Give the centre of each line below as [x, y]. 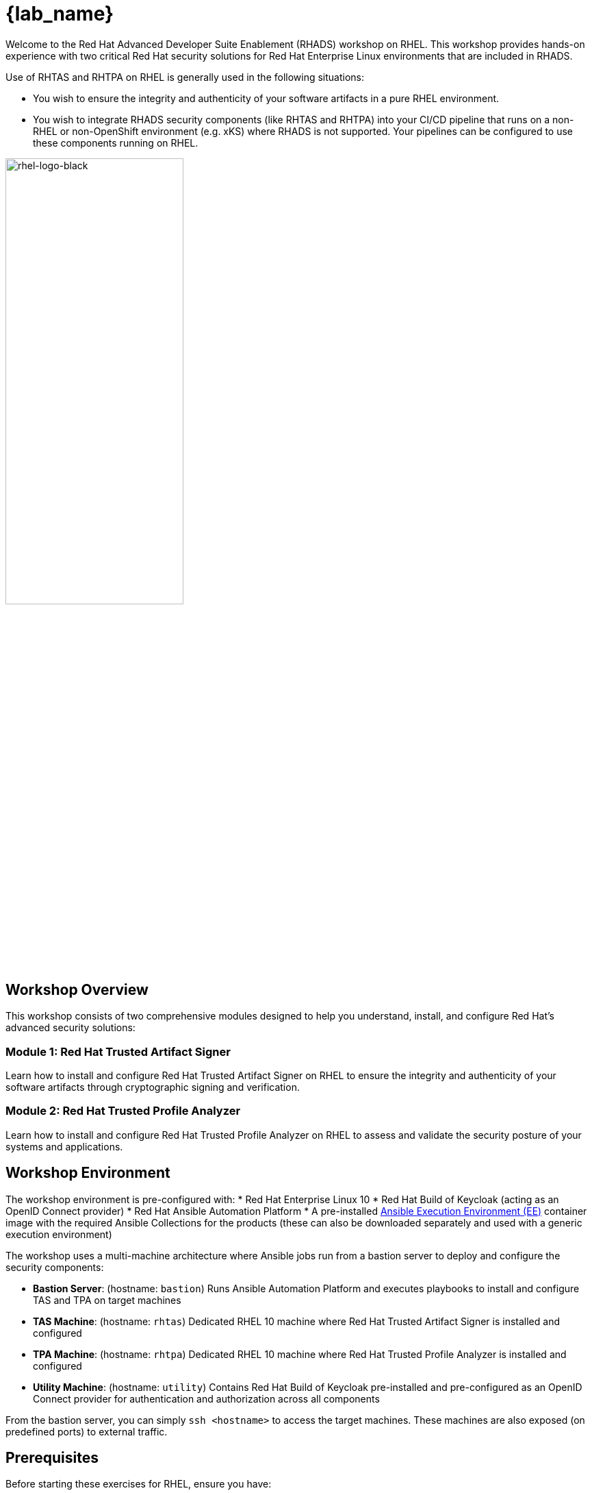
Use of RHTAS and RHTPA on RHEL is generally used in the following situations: [185, 77]
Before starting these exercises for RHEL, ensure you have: [139, 1484]
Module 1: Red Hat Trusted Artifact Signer [118, 1051]
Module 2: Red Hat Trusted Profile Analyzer [123, 1111]
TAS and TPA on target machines [107, 1300]
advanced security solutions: [70, 1028]
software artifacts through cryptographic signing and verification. [153, 1087]
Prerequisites [52, 1457]
